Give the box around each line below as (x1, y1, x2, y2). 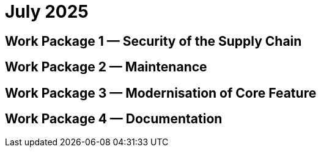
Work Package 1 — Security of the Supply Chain (5, 33, 302, 49)
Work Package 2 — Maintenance (5, 59, 207, 75)
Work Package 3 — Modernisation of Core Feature (5, 85, 317, 101)
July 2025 (5, 1, 89, 22)
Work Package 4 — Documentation (5, 111, 223, 127)
